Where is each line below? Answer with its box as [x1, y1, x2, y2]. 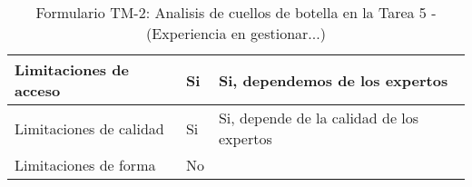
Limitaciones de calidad [15, 117, 164, 139]
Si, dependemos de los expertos [218, 69, 448, 91]
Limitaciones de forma [15, 154, 156, 175]
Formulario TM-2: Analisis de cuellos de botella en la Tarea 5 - [35, 2, 437, 23]
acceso [15, 80, 61, 101]
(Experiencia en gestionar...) [146, 23, 326, 44]
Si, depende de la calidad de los [218, 107, 419, 128]
